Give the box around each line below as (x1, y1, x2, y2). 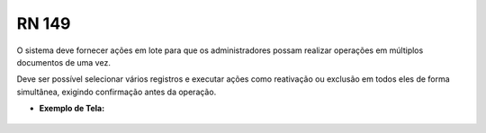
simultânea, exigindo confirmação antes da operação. (16, 86, 217, 97)
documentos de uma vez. (16, 57, 112, 67)
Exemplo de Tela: (39, 103, 105, 114)
